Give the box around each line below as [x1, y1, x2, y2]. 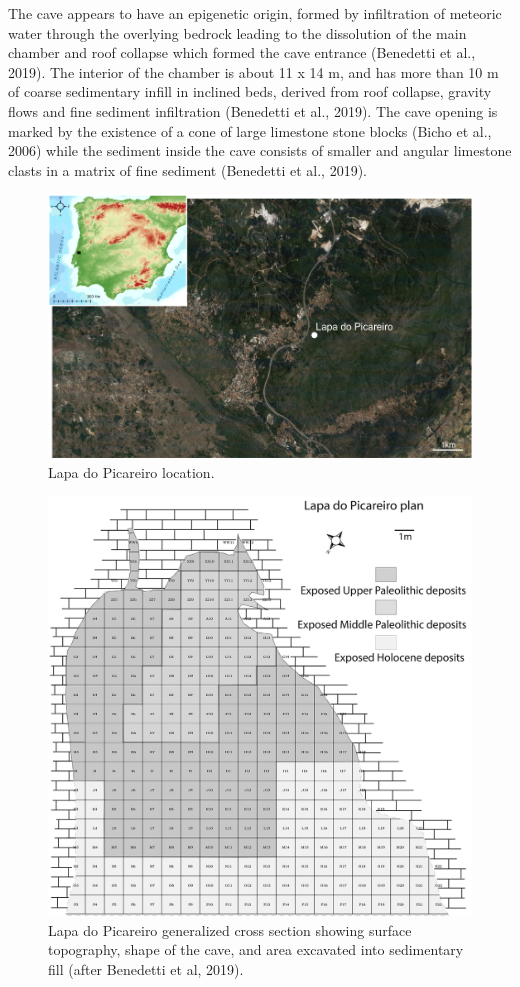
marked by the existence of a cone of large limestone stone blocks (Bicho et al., [8, 120, 492, 141]
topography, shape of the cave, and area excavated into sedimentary [48, 939, 464, 960]
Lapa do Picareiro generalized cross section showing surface [48, 919, 412, 940]
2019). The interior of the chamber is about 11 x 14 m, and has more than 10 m [8, 61, 499, 82]
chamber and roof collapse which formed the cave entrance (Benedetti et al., [8, 42, 476, 63]
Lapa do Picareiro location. [48, 461, 215, 482]
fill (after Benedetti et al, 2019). [48, 958, 244, 979]
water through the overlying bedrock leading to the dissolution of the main [8, 22, 467, 43]
